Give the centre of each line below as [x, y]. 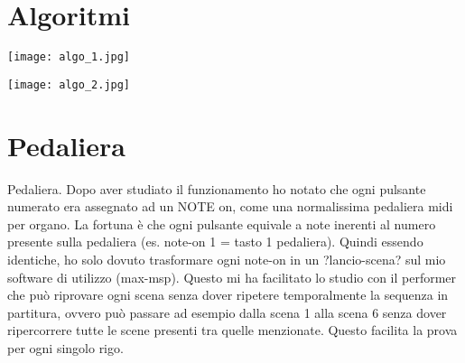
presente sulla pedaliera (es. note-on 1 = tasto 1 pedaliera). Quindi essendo [215, 242]
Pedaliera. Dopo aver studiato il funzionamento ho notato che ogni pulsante [217, 188]
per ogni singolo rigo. [65, 347]
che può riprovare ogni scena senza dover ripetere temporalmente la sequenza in [228, 295]
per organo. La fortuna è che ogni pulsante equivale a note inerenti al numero [222, 223]
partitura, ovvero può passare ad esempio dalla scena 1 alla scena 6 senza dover [227, 312]
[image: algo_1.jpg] [69, 57]
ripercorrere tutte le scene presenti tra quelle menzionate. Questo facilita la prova [232, 330]
